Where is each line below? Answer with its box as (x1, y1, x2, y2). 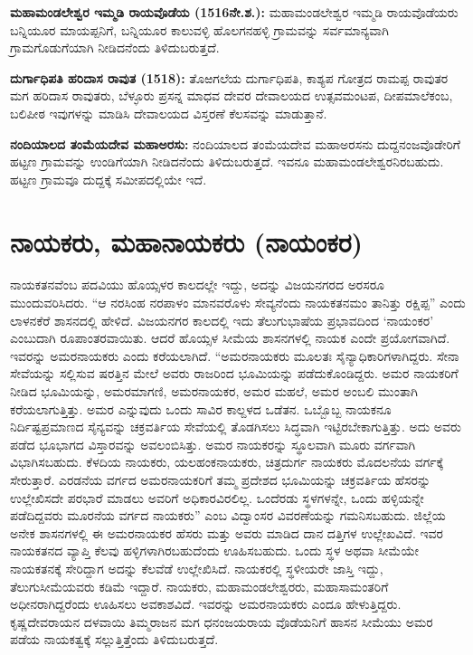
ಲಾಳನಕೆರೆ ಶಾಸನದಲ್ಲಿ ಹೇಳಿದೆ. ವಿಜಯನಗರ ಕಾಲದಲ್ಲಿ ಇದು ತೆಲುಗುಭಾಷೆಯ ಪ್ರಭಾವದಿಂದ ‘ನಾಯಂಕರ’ (10, 310, 434, 329)
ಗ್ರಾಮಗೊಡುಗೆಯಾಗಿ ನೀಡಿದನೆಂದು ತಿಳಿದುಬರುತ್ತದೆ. (10, 38, 220, 57)
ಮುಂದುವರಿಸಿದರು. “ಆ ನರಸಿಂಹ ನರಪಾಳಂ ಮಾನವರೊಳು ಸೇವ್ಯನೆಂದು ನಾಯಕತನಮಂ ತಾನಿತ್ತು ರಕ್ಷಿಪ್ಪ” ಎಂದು (10, 293, 466, 312)
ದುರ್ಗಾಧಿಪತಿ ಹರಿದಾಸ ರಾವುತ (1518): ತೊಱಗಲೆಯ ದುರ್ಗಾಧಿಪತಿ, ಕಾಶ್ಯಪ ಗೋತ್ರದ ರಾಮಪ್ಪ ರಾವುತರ (10, 68, 449, 87)
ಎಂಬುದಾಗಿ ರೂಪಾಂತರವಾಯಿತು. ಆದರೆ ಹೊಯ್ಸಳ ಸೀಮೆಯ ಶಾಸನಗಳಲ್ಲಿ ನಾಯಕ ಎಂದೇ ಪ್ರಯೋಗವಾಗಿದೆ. (10, 328, 450, 347)
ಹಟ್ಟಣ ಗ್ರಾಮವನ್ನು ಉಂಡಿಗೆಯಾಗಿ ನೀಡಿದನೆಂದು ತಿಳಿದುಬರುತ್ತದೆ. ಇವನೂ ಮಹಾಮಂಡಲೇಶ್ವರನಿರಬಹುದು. (10, 152, 444, 171)
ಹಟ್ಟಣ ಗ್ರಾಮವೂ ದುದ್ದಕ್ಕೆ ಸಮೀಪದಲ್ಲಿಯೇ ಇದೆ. (10, 169, 207, 188)
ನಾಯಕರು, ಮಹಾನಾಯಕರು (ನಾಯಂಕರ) (10, 223, 364, 260)
